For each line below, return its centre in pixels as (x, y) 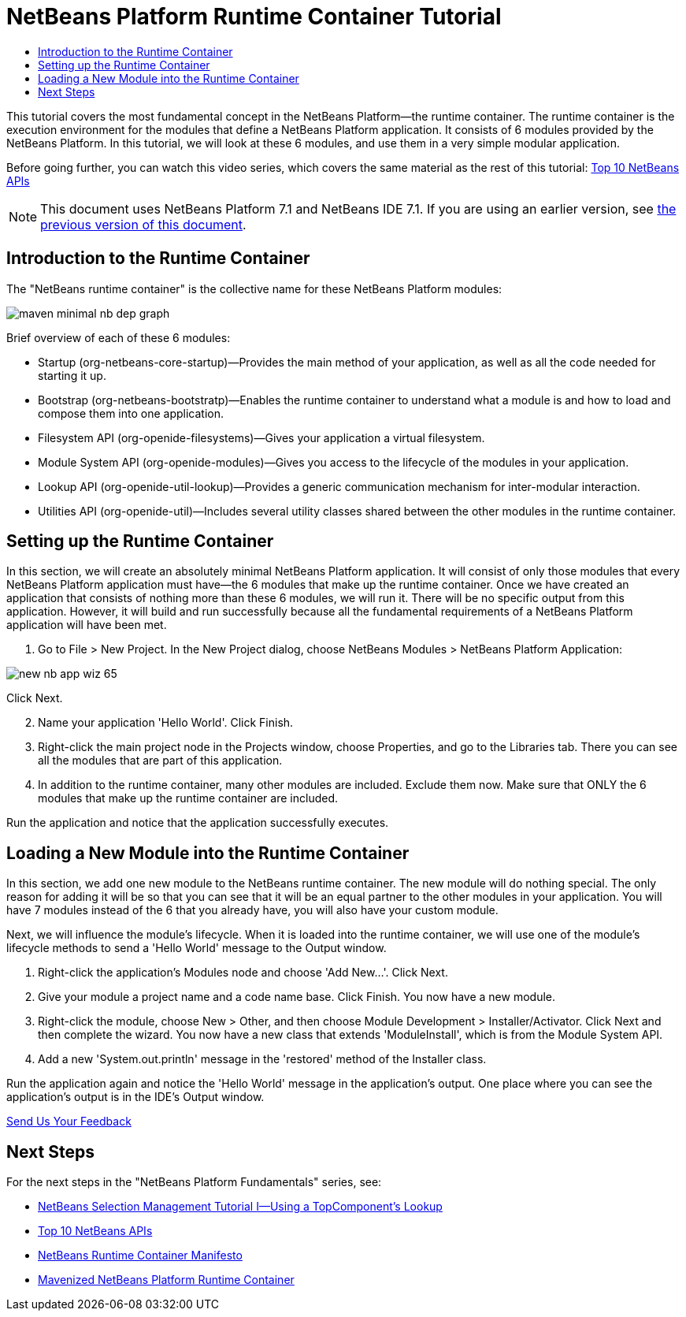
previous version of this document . (143, 224)
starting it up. (72, 375)
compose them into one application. (131, 413)
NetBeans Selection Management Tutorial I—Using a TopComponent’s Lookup (240, 1207)
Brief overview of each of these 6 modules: (119, 337)
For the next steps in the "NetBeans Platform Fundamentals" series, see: (194, 1182)
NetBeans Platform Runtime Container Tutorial (254, 17)
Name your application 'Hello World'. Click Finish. (166, 723)
